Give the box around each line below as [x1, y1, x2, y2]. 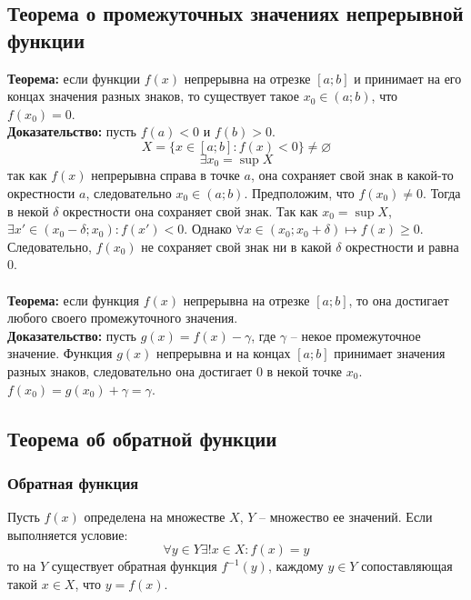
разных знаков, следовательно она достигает [7, 361, 253, 380]
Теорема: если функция [7, 290, 139, 309]
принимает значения [334, 344, 446, 363]
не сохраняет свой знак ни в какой [141, 236, 332, 255]
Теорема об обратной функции [7, 424, 277, 452]
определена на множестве [84, 507, 225, 526]
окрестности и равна [346, 236, 459, 255]
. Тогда [423, 184, 461, 203]
